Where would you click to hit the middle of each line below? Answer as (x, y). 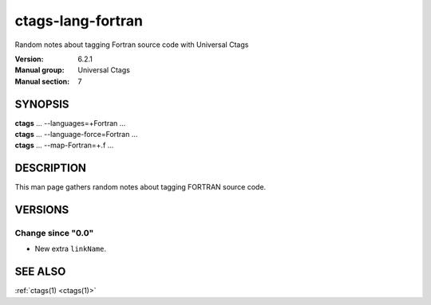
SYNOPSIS (42, 104)
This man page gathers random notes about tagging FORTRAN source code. (140, 187)
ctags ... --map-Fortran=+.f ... (64, 145)
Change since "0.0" (54, 233)
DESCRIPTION (51, 168)
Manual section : (42, 81)
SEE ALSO (40, 272)
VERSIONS (42, 210)
